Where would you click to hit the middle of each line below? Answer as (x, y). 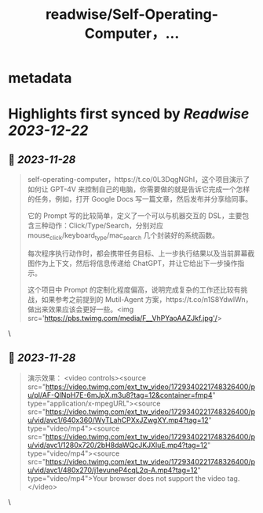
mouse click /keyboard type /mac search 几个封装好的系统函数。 (123, 236)
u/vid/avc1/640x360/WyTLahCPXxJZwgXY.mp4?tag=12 (118, 420)
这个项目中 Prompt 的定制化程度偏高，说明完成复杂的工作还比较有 (134, 289)
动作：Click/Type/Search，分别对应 (106, 226)
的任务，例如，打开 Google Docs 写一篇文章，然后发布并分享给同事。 (140, 199)
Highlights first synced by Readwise (129, 114)
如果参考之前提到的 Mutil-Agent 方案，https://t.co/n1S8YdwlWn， (147, 299)
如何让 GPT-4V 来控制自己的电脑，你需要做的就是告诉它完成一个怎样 (139, 189)
